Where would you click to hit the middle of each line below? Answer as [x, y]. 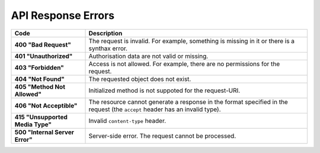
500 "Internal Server [44, 132]
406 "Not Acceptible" [46, 105]
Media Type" [33, 124]
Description [105, 33]
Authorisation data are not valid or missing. [148, 56]
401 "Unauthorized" [44, 56]
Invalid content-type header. [127, 121]
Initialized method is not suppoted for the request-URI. [164, 90]
